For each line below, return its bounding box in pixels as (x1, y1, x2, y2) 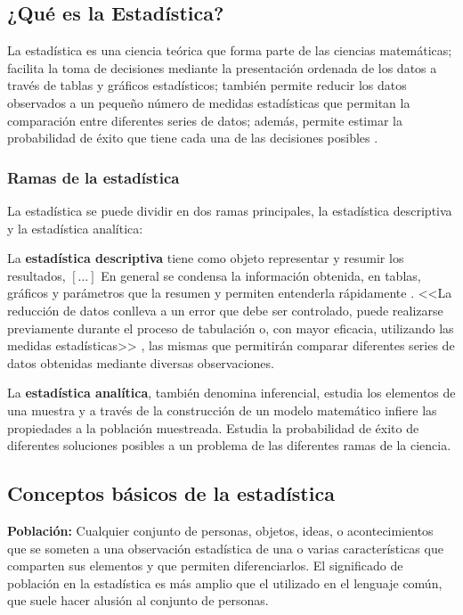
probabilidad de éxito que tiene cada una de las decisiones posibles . (7, 128, 378, 147)
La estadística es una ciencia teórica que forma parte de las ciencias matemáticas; (7, 41, 452, 60)
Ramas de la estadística (7, 166, 180, 188)
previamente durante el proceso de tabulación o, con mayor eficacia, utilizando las (7, 318, 454, 337)
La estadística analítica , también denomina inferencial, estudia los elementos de (7, 383, 456, 402)
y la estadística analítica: (7, 218, 143, 237)
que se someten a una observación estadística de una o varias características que (7, 538, 443, 557)
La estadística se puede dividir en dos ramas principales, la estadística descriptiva (7, 201, 452, 219)
